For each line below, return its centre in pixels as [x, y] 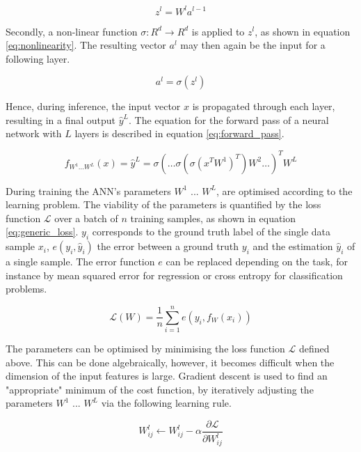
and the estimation [293, 246]
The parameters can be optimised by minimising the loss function [145, 349]
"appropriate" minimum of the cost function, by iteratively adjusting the [160, 389]
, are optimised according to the [284, 190]
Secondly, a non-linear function [72, 31]
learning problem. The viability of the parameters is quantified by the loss [163, 204]
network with [34, 133]
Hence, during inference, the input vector [93, 106]
